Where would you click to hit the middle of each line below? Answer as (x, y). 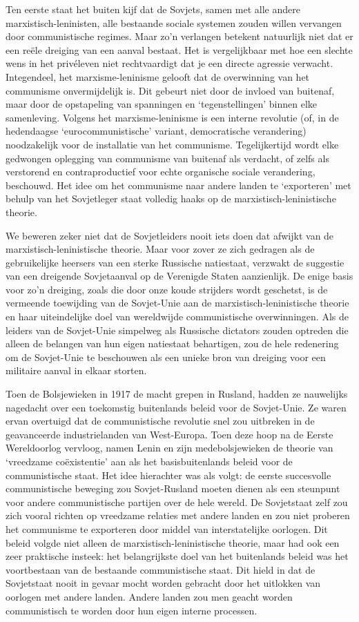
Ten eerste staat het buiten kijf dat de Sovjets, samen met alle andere (153, 9)
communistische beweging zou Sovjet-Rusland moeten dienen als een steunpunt (173, 488)
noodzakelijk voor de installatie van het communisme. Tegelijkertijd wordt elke (172, 144)
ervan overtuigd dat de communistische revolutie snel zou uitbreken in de (160, 421)
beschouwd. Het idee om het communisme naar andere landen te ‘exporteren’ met (178, 185)
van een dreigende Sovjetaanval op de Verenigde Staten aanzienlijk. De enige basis (179, 276)
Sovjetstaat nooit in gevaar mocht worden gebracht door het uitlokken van (163, 583)
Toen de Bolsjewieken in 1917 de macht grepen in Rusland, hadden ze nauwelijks (177, 394)
